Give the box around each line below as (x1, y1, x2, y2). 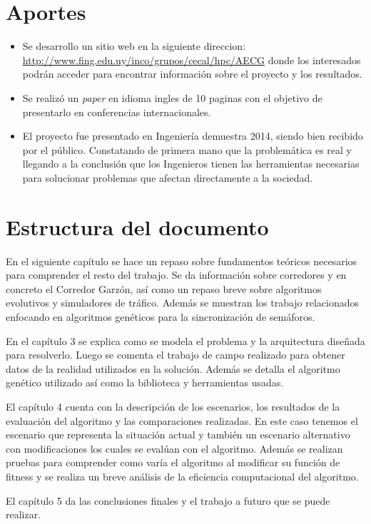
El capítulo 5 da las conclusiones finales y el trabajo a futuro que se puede (6, 493, 330, 508)
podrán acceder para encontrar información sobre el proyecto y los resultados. (22, 66, 362, 81)
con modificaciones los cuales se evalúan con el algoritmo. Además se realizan (6, 441, 343, 456)
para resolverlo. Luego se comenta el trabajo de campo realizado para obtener (6, 347, 345, 362)
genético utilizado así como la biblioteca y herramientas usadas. (6, 375, 284, 390)
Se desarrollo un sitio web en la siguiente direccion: (22, 38, 246, 53)
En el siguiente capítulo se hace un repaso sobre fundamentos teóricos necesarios (6, 253, 357, 268)
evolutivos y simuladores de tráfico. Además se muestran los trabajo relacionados (6, 295, 360, 310)
